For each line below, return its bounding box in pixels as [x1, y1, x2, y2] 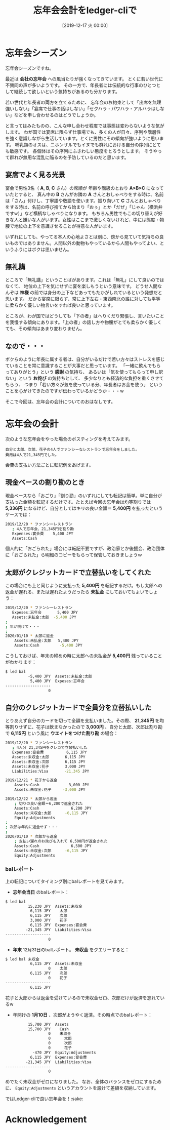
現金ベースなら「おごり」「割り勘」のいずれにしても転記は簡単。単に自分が [5, 492, 162, 499]
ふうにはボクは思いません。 [14, 246, 72, 252]
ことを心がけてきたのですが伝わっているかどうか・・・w [5, 388, 124, 394]
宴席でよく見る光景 [5, 171, 65, 179]
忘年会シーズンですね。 [5, 65, 54, 71]
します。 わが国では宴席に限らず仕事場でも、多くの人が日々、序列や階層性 [5, 129, 161, 135]
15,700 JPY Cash [27, 1026, 69, 1032]
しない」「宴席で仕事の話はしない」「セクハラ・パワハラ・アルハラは [14, 105, 156, 111]
